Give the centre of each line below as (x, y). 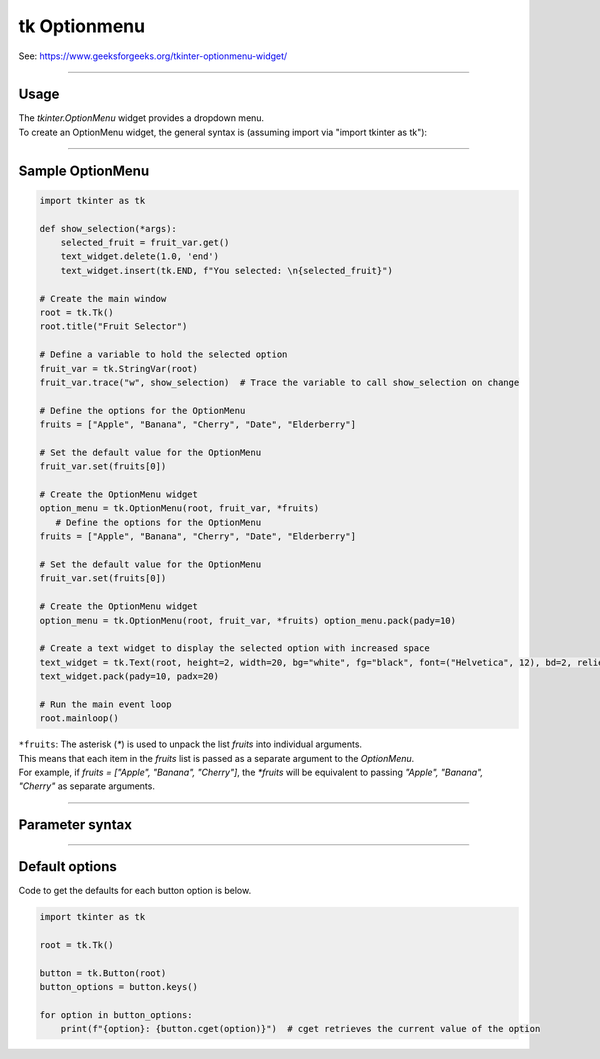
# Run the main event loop (105, 704)
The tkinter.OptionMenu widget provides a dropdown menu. (141, 118)
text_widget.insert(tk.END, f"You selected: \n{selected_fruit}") (227, 270)
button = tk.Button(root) (103, 973)
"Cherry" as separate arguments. (86, 786)
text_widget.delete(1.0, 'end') (140, 256)
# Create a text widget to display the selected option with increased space (234, 648)
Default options (67, 866)
